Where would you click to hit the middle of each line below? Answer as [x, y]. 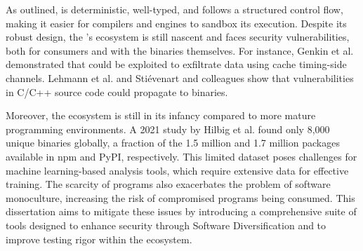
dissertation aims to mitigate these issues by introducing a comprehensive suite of [181, 211]
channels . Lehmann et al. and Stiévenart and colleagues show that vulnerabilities [180, 77]
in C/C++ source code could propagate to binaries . [117, 91]
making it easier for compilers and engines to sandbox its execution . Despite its [176, 23]
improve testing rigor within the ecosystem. [99, 239]
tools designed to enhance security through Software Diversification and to [166, 225]
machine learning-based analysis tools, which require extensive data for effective [177, 170]
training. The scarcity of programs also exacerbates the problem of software [168, 184]
